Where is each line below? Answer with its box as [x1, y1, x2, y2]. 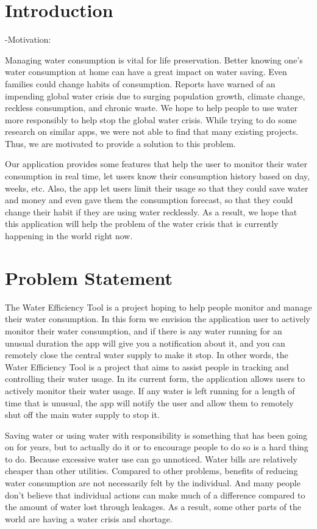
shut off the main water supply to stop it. [5, 408, 160, 421]
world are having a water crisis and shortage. [5, 512, 173, 525]
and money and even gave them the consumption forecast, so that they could [5, 193, 293, 206]
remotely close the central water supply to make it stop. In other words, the [5, 348, 288, 361]
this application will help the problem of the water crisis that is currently [5, 217, 279, 230]
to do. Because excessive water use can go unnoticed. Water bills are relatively [5, 452, 297, 465]
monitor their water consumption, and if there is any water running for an [5, 324, 282, 337]
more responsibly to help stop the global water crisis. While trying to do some [5, 113, 297, 126]
